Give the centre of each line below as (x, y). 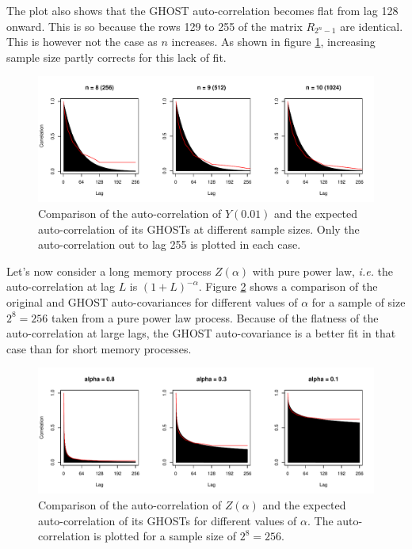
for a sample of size (359, 301)
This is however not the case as (82, 42)
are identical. (372, 26)
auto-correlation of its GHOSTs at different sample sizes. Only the (199, 229)
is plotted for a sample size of (165, 536)
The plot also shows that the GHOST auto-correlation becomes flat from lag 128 (202, 10)
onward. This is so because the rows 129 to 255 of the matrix (154, 26)
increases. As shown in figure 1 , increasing (273, 42)
